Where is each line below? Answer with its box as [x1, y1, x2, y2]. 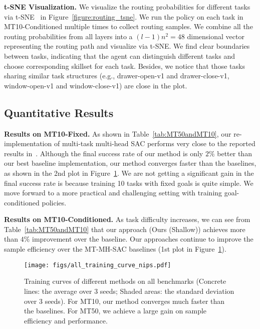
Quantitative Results [4, 104, 114, 120]
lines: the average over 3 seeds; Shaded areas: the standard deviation [24, 285, 234, 296]
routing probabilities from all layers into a [4, 31, 133, 41]
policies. [42, 197, 67, 207]
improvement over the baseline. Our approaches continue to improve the [32, 234, 253, 244]
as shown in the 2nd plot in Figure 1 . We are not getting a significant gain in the [4, 167, 254, 178]
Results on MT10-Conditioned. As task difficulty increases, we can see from [4, 214, 250, 225]
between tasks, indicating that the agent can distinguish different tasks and [4, 50, 235, 61]
